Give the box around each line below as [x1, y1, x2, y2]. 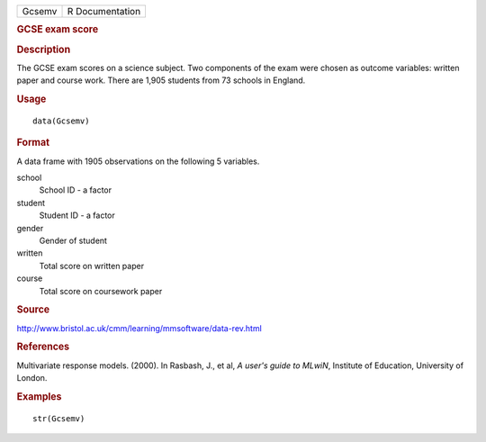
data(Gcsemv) [32, 115, 90, 126]
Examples [16, 390, 62, 402]
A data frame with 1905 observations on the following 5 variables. [16, 156, 260, 167]
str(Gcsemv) [32, 413, 85, 423]
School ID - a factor [39, 185, 112, 195]
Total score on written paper [39, 260, 144, 271]
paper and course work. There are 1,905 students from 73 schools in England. [16, 75, 306, 86]
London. [16, 373, 48, 383]
